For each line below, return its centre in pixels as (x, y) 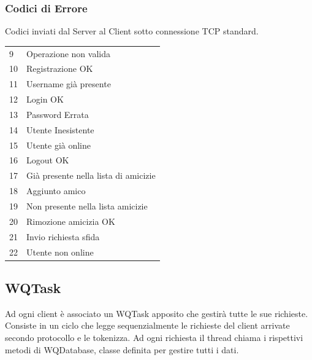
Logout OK (48, 160)
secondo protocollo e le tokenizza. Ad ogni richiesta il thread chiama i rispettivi (154, 338)
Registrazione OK (60, 68)
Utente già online (59, 145)
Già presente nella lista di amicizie (91, 175)
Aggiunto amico (56, 191)
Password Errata (58, 114)
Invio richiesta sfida (63, 236)
